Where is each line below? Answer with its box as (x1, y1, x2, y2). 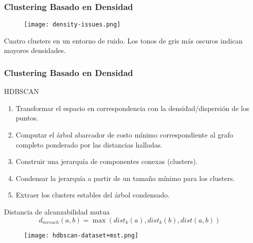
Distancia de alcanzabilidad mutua (4, 206, 110, 217)
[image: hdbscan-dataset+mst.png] (24, 231, 139, 239)
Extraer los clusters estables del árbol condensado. (15, 189, 170, 200)
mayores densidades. (4, 45, 66, 55)
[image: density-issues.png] (24, 21, 121, 28)
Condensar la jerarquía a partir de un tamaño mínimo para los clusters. (15, 172, 235, 183)
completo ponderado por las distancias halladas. (15, 139, 163, 149)
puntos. (15, 112, 38, 123)
